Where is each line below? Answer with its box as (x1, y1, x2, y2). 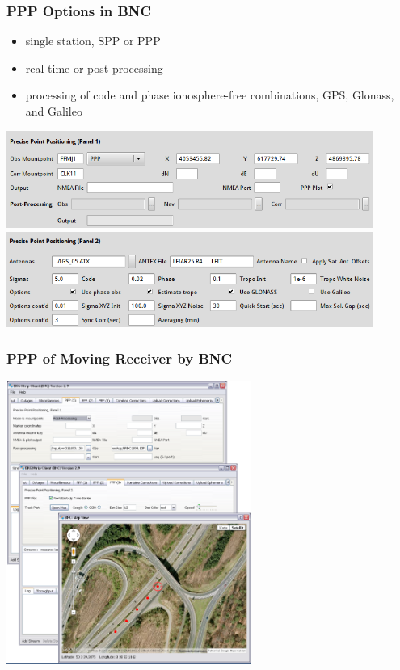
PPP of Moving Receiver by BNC (6, 348, 233, 369)
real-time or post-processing (25, 59, 163, 76)
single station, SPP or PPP (25, 32, 161, 49)
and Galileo (25, 103, 82, 119)
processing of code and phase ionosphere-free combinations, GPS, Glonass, (25, 86, 394, 103)
